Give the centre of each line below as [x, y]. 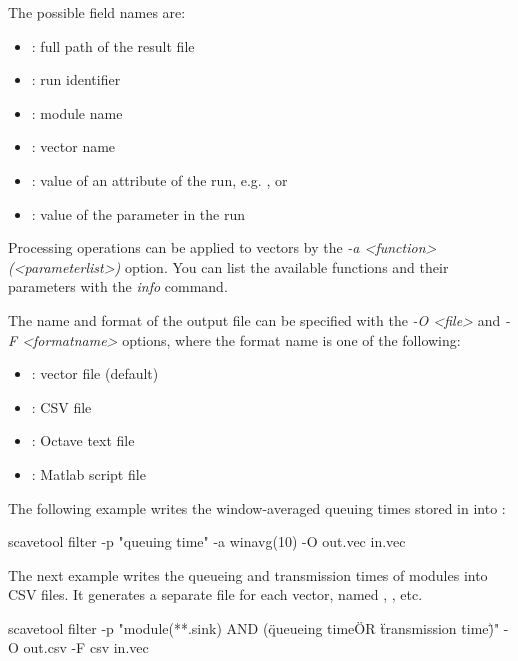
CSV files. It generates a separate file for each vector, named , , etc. [215, 594]
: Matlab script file [88, 473]
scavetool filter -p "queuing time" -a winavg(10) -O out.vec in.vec [207, 541]
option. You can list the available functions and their [286, 266]
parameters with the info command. [118, 286]
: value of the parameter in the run [138, 213]
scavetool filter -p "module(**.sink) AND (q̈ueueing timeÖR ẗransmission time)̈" [254, 627]
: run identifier [76, 79]
